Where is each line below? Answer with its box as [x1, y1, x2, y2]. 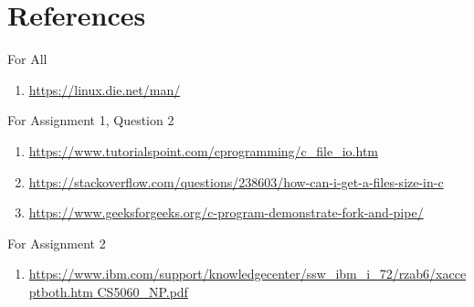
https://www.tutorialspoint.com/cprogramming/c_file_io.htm [28, 141, 378, 160]
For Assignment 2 [7, 233, 106, 252]
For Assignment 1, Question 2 [7, 111, 174, 130]
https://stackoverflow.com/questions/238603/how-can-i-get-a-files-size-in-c [28, 172, 444, 191]
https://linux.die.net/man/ [28, 79, 181, 99]
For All [7, 49, 47, 69]
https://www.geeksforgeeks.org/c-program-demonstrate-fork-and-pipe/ [28, 203, 424, 222]
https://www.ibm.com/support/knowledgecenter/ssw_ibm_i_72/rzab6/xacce [28, 264, 467, 283]
